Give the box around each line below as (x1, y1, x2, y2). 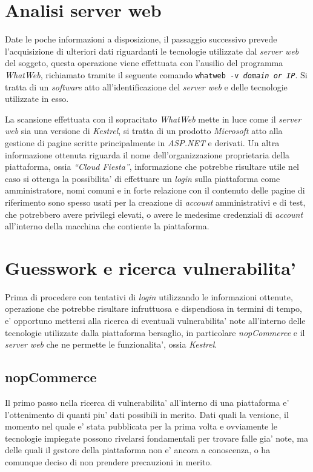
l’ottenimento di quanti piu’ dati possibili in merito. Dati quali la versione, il (5, 408, 289, 420)
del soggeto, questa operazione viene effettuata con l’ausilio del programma (5, 56, 283, 69)
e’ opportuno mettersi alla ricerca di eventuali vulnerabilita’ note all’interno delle (5, 314, 306, 326)
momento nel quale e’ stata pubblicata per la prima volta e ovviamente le (5, 420, 278, 433)
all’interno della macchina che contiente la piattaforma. (5, 220, 209, 232)
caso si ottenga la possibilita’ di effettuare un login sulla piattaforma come (5, 172, 280, 184)
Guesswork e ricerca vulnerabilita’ (5, 255, 296, 280)
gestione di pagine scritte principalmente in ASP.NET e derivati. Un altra (5, 136, 280, 149)
